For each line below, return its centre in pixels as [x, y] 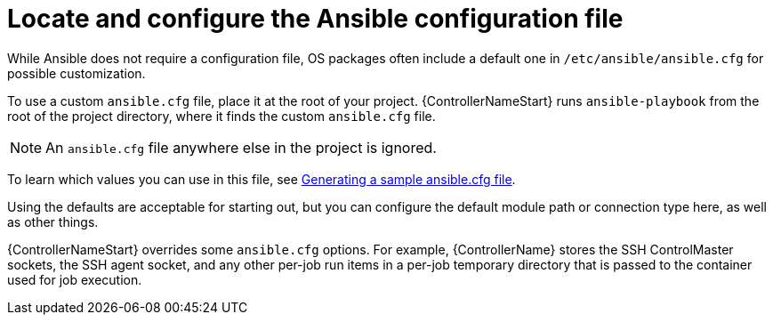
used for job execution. [75, 279]
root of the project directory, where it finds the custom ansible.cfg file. [221, 116]
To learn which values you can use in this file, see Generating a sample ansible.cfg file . [262, 179]
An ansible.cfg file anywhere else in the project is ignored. [241, 147]
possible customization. [76, 73]
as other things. [53, 221]
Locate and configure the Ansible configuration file [315, 19]
